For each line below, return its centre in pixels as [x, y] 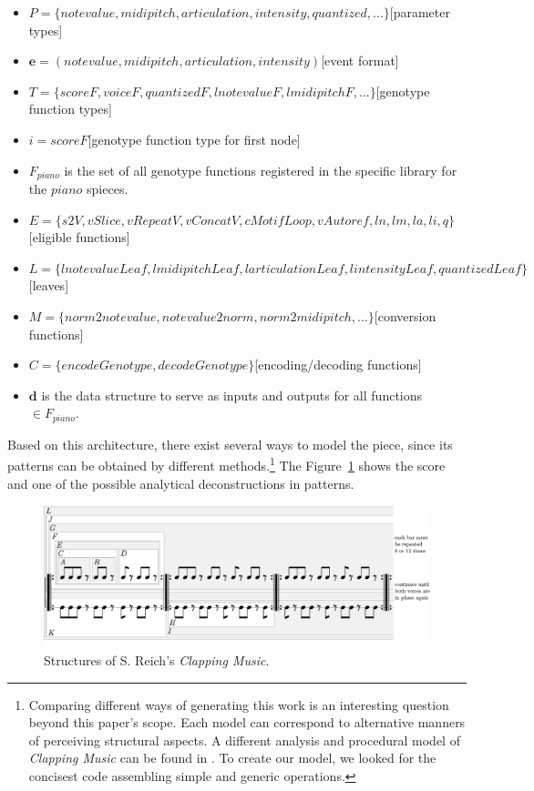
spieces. [108, 189]
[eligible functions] [79, 237]
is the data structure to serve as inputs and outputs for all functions [232, 395]
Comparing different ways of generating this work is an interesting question [239, 704]
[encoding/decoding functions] [338, 365]
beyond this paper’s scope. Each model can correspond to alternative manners [247, 722]
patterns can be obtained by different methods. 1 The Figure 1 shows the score [226, 464]
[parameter [420, 12]
